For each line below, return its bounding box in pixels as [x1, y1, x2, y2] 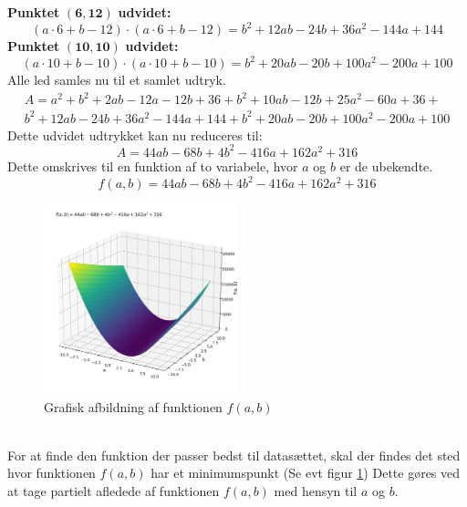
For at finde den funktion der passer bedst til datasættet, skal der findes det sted [7, 445, 461, 464]
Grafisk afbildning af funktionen [44, 397, 223, 416]
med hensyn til [274, 481, 358, 501]
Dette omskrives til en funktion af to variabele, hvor [7, 156, 298, 175]
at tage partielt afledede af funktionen [7, 481, 220, 501]
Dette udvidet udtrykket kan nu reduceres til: [7, 125, 263, 144]
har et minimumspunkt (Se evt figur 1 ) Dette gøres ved [150, 463, 461, 482]
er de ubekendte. [339, 156, 433, 175]
